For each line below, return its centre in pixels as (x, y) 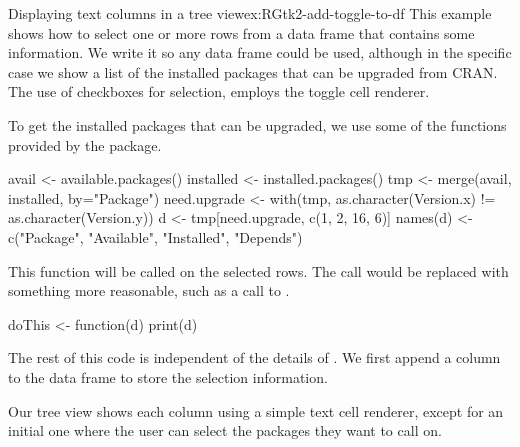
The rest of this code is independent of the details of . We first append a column (254, 357)
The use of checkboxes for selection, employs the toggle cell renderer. (219, 91)
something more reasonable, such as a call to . (149, 290)
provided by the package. (85, 144)
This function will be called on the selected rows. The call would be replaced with (258, 270)
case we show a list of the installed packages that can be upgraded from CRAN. (253, 71)
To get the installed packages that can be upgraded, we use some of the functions (257, 124)
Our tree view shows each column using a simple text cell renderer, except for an (256, 410)
